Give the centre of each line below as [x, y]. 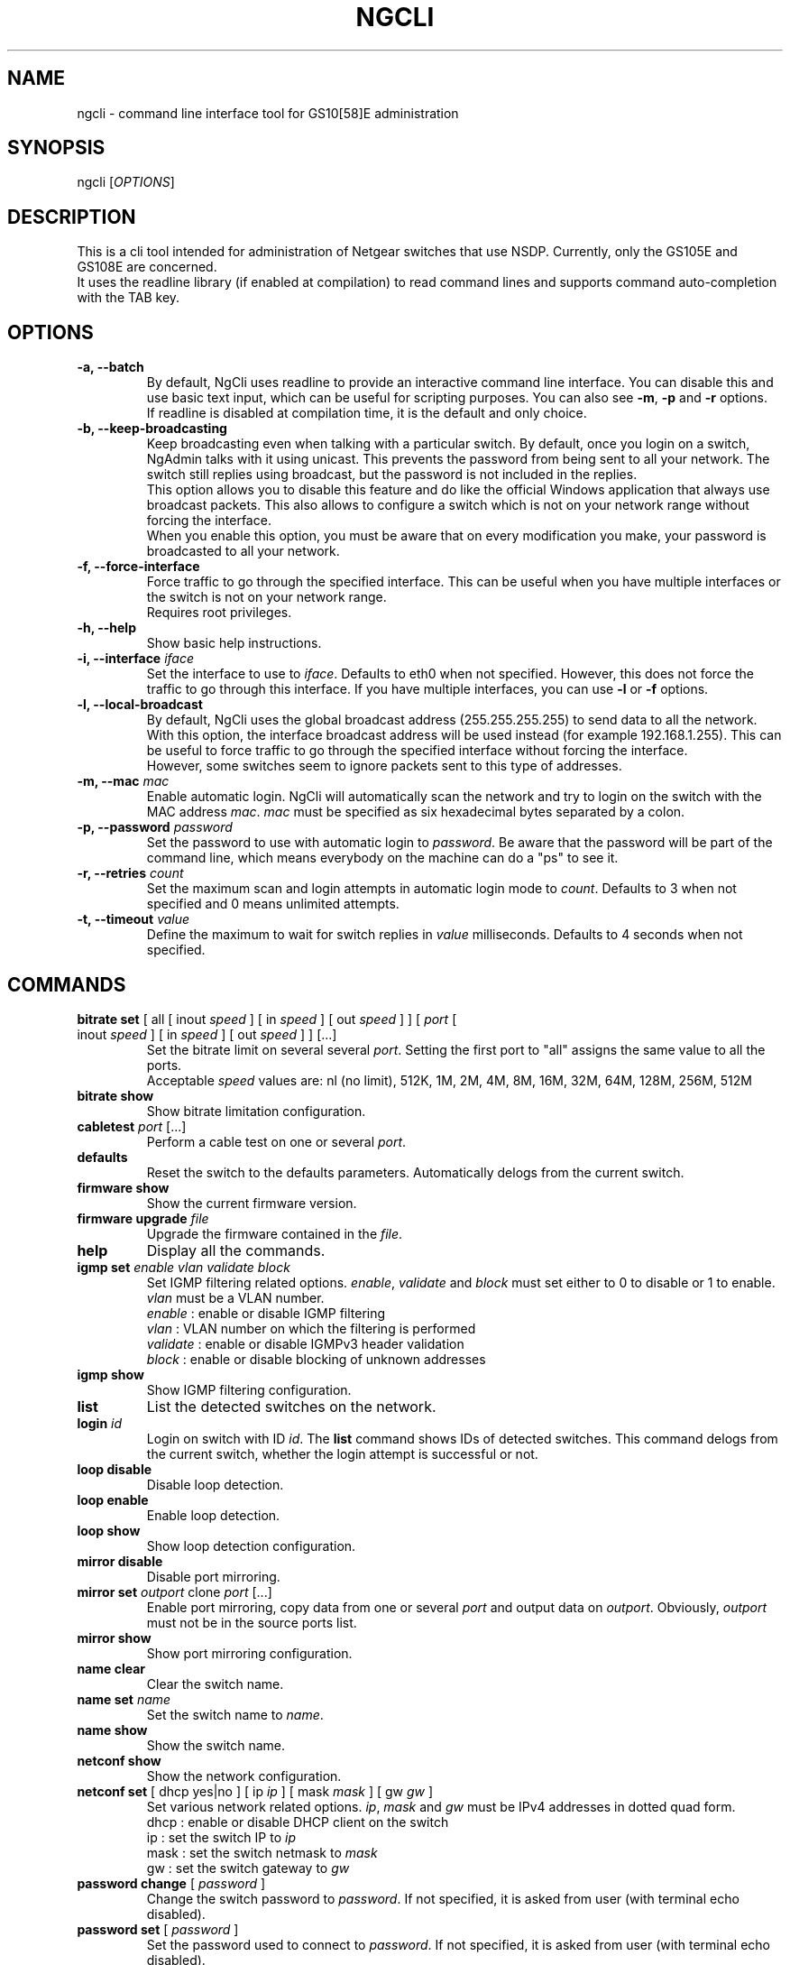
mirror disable [120, 1561]
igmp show [110, 1374]
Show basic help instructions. [234, 643]
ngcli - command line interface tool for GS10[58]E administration [268, 113]
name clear [111, 1668]
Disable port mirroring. [213, 1576]
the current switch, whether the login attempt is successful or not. [342, 1453]
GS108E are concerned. [147, 267]
